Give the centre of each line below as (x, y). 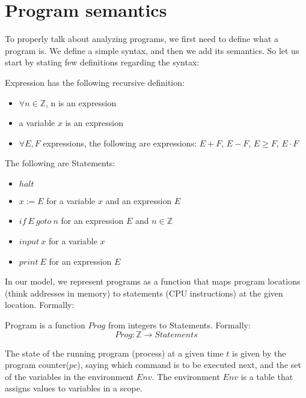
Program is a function (45, 325)
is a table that (267, 376)
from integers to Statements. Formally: (179, 325)
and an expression (139, 200)
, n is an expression (81, 102)
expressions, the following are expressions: (120, 143)
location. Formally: (40, 305)
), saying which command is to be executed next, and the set (189, 365)
